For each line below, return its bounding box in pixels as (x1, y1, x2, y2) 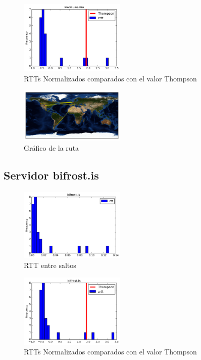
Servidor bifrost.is (4, 167, 99, 183)
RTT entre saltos (24, 260, 76, 271)
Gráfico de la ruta (24, 142, 79, 153)
